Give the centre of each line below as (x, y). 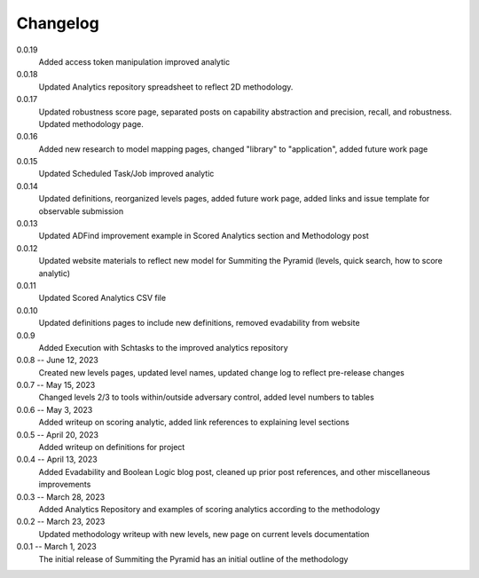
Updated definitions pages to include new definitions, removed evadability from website (199, 323)
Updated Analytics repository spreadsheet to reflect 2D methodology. (166, 87)
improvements (65, 485)
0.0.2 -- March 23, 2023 (61, 522)
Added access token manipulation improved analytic (134, 61)
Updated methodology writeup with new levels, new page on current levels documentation (204, 534)
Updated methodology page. (91, 123)
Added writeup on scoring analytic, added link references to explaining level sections (194, 423)
